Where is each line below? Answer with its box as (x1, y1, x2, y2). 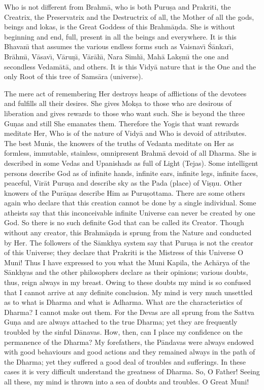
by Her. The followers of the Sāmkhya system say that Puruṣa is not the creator (4, 237, 253, 247)
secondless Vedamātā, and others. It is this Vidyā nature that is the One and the (4, 61, 256, 72)
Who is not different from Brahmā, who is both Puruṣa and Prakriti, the (4, 2, 231, 12)
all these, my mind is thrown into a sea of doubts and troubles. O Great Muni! (4, 376, 249, 386)
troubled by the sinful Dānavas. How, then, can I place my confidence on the (4, 327, 243, 337)
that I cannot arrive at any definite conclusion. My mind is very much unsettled (4, 287, 253, 297)
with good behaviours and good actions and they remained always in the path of (4, 346, 255, 357)
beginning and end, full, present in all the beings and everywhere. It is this (4, 31, 237, 42)
